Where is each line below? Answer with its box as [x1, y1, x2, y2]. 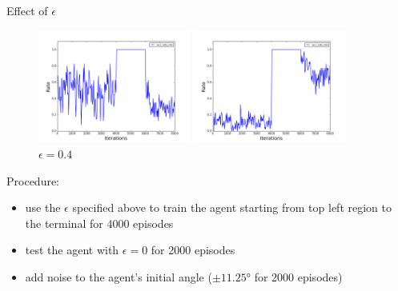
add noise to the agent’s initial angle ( [25, 268, 212, 285]
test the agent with [25, 241, 119, 258]
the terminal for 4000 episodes [25, 214, 174, 231]
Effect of [6, 2, 48, 18]
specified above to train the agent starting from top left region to [72, 199, 392, 216]
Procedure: [6, 172, 60, 189]
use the [25, 199, 61, 216]
